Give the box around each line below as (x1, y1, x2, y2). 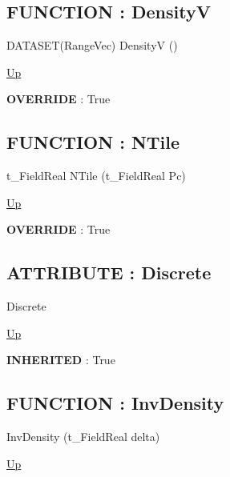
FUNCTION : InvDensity (6, 391, 224, 415)
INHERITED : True (6, 351, 115, 368)
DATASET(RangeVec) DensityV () (6, 37, 178, 54)
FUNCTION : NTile (6, 130, 180, 154)
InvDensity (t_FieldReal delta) (6, 428, 160, 445)
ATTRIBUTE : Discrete (6, 260, 212, 285)
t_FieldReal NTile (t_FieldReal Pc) (6, 167, 186, 184)
